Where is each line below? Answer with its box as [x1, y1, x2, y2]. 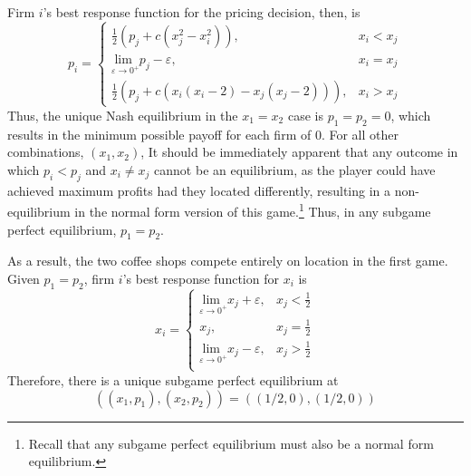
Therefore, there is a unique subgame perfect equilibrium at [7, 370, 339, 389]
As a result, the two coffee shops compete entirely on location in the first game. [7, 251, 448, 270]
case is [287, 105, 323, 124]
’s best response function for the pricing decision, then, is [43, 3, 360, 21]
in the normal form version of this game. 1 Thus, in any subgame [74, 199, 431, 220]
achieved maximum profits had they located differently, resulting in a [7, 180, 391, 199]
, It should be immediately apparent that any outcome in [140, 142, 458, 161]
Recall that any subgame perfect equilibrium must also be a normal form [28, 433, 434, 452]
